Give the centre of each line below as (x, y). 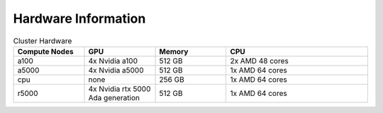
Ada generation (114, 97)
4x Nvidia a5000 (116, 70)
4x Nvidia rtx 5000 (120, 89)
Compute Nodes (45, 51)
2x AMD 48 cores (259, 60)
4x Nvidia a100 (113, 60)
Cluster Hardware (43, 41)
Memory (174, 51)
